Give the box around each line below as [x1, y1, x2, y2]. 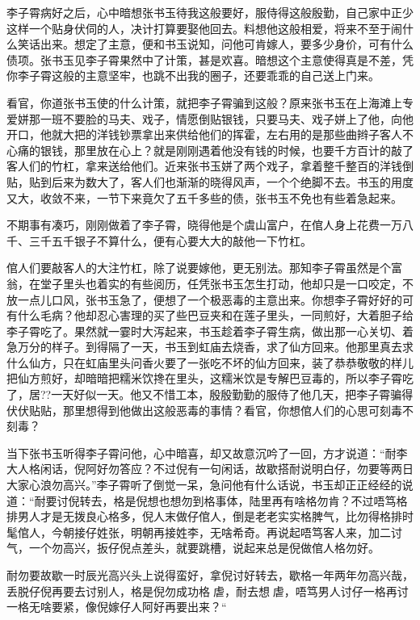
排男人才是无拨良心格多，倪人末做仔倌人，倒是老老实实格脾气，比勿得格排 [6, 508, 402, 525]
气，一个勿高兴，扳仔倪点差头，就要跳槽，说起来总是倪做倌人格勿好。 [6, 539, 380, 556]
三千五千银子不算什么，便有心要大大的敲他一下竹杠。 [28, 232, 312, 249]
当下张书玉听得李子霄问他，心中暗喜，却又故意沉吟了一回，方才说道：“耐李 [6, 444, 408, 461]
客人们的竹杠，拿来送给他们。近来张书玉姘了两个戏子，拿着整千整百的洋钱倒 [6, 157, 414, 174]
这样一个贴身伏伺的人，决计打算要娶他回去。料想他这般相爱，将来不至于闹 [6, 19, 402, 36]
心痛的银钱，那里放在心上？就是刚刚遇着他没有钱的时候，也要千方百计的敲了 [6, 141, 414, 158]
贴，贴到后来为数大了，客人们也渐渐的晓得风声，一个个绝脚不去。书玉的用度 [6, 173, 414, 190]
